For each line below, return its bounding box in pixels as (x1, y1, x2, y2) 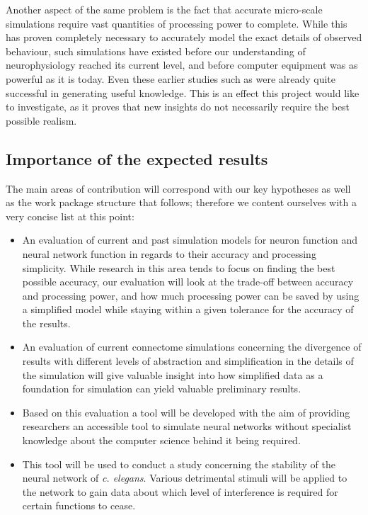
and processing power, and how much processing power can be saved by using (22, 288, 360, 302)
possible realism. (6, 113, 77, 128)
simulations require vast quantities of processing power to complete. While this (6, 16, 347, 30)
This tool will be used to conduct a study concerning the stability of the (22, 456, 335, 471)
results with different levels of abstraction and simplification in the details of (22, 353, 354, 368)
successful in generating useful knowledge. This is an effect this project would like (6, 85, 360, 100)
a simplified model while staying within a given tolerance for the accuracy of (22, 302, 354, 317)
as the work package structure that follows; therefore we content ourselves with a (6, 195, 357, 210)
